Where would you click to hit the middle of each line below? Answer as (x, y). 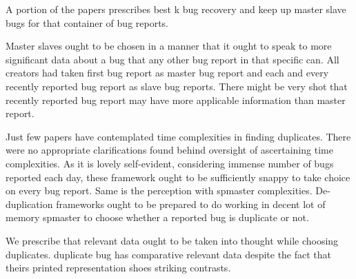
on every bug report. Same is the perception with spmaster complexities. (159, 190)
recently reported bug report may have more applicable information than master (176, 100)
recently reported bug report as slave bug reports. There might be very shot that (177, 86)
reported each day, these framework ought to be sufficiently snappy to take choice (178, 177)
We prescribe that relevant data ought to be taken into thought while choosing (172, 240)
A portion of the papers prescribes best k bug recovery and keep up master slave (176, 9)
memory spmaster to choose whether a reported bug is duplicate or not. (157, 217)
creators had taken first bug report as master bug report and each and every (167, 73)
